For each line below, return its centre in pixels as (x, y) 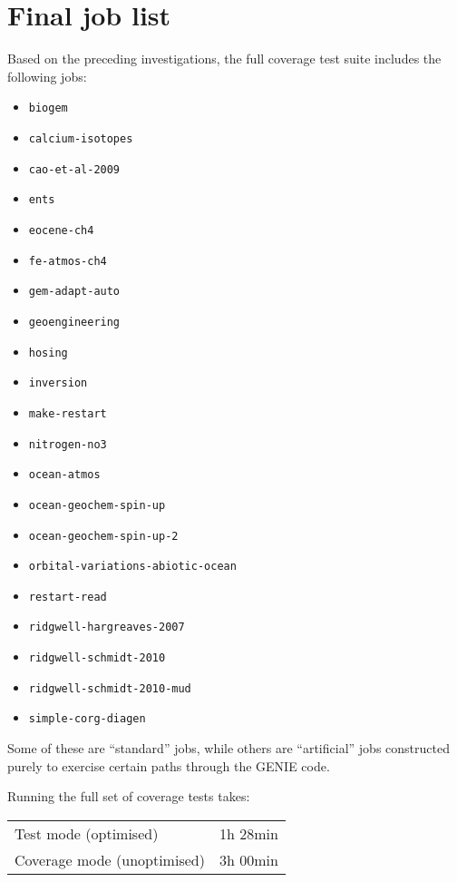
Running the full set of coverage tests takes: (129, 796)
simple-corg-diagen (87, 719)
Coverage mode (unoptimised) (110, 859)
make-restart (68, 413)
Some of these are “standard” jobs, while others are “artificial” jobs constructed (228, 748)
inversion (58, 383)
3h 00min (248, 859)
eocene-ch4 (61, 230)
